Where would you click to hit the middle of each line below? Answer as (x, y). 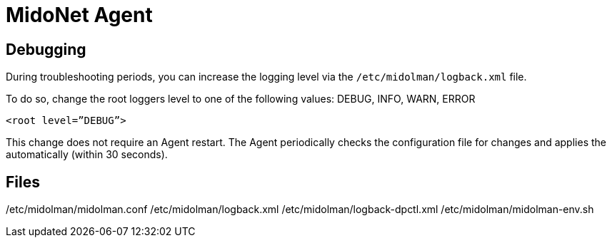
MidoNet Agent (79, 15)
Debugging (46, 49)
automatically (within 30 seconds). (87, 155)
